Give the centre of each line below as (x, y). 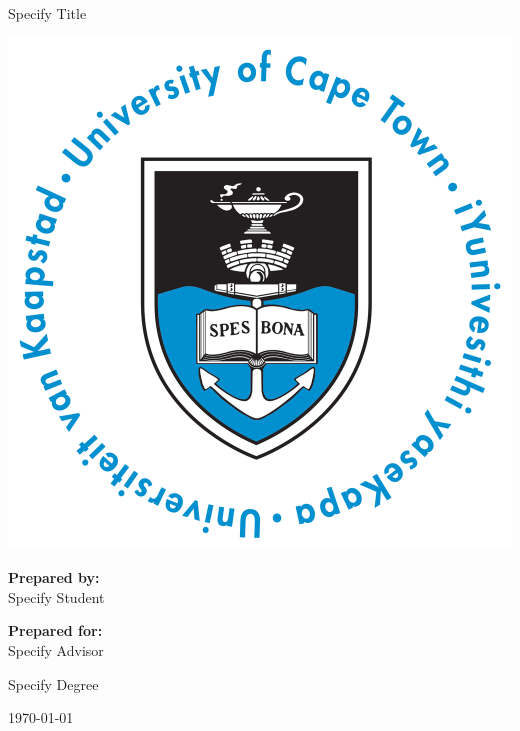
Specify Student (56, 596)
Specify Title (47, 13)
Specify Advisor (56, 649)
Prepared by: (54, 577)
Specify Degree (53, 683)
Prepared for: (55, 630)
